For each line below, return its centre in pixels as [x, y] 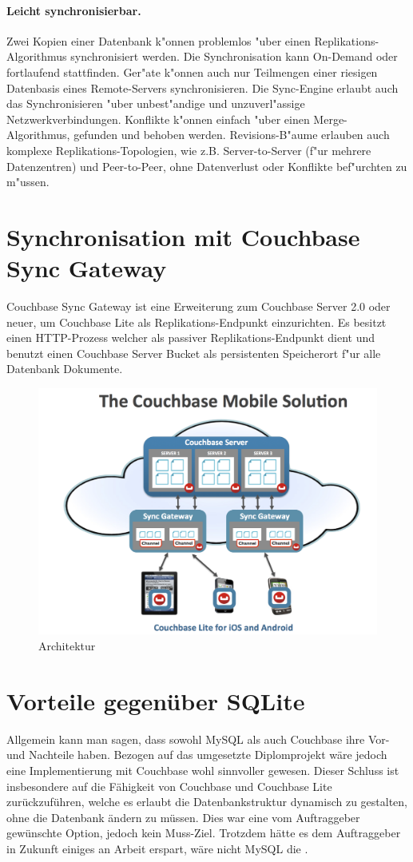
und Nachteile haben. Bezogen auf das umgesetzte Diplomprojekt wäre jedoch [197, 755]
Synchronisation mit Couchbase [183, 236]
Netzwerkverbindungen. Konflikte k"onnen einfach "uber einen [158, 119]
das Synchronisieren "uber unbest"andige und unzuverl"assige [156, 103]
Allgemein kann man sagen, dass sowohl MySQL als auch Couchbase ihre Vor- [198, 739]
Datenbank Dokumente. [65, 369]
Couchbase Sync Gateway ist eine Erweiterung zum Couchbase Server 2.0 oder [199, 306]
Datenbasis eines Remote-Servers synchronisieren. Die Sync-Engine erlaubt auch [203, 87]
